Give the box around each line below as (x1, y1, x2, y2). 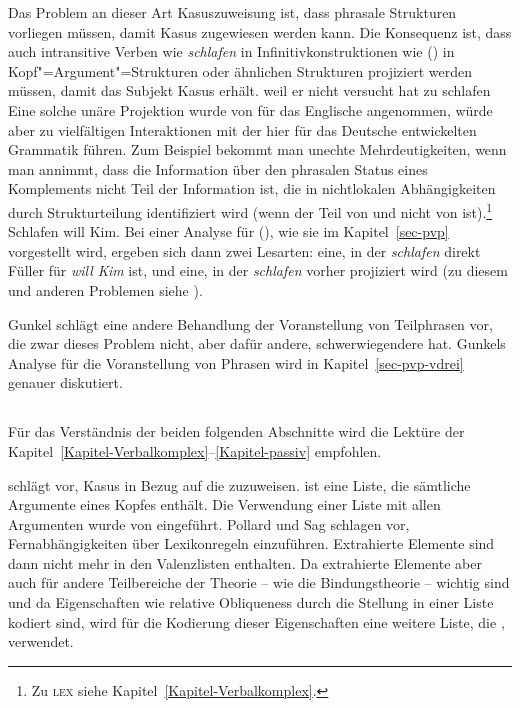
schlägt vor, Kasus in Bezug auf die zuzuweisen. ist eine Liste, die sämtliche (8, 474, 471, 495)
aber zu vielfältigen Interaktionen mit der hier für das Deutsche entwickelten (8, 119, 477, 140)
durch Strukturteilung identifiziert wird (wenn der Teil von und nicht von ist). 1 (8, 198, 493, 222)
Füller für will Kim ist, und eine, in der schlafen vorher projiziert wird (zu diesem (8, 260, 508, 281)
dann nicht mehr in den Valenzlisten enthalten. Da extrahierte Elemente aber (8, 552, 482, 573)
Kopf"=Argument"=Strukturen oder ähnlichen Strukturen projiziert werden (8, 60, 472, 81)
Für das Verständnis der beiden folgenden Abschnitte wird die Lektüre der (8, 421, 465, 442)
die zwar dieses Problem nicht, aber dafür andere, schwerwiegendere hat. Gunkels (8, 333, 506, 354)
